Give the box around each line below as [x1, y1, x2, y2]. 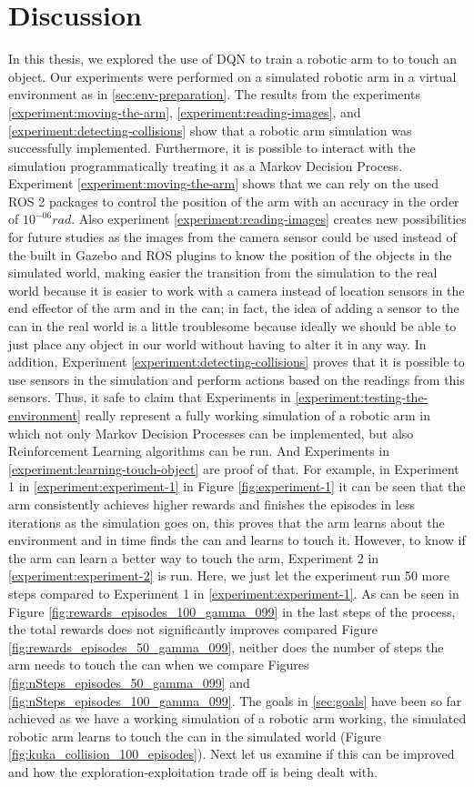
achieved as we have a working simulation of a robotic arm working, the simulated [8, 709, 467, 728]
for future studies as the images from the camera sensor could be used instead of [8, 227, 457, 247]
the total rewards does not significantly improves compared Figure [8, 620, 378, 639]
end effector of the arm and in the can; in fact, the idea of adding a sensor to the [8, 298, 459, 318]
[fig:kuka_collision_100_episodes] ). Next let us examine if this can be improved [8, 744, 455, 763]
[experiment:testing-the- [295, 388, 429, 407]
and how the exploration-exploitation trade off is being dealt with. [8, 762, 378, 781]
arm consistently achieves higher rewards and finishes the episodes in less [8, 494, 415, 513]
